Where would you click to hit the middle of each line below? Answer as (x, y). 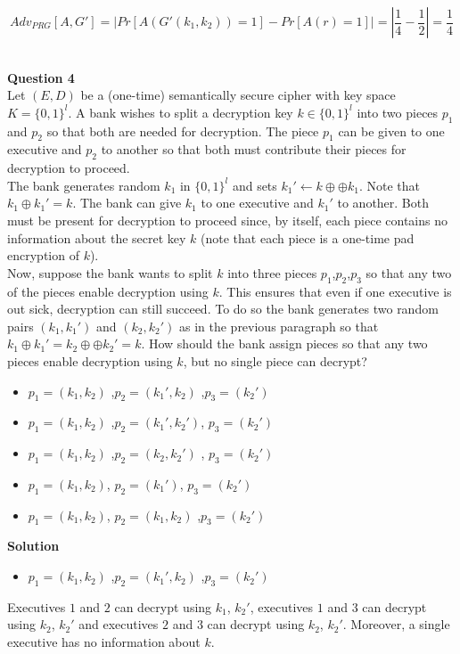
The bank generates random (84, 185)
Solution (33, 546)
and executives (119, 624)
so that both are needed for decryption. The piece (183, 131)
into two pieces (398, 112)
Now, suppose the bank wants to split (110, 272)
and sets (255, 185)
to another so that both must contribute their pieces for (254, 149)
